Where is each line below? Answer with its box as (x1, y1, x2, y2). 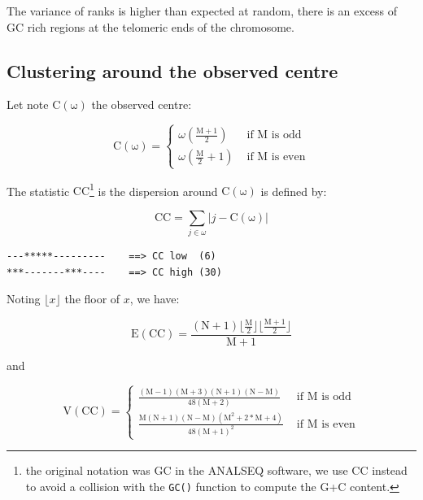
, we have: (129, 290, 180, 307)
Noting (7, 290, 41, 307)
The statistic (7, 182, 70, 199)
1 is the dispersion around (89, 180, 218, 199)
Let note (7, 96, 49, 113)
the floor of (64, 290, 120, 307)
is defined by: (260, 182, 327, 199)
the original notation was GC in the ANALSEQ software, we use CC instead (25, 462, 408, 479)
